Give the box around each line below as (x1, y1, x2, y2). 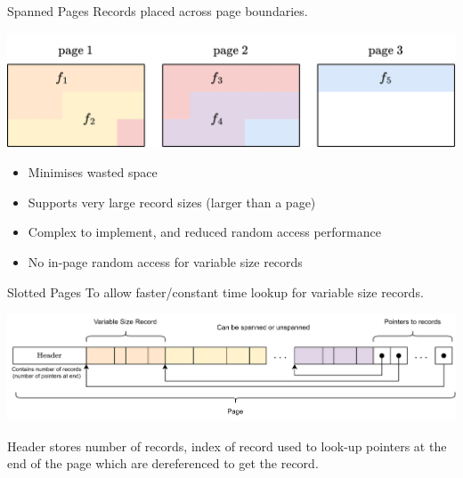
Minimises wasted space (28, 163, 158, 182)
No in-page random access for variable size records (28, 252, 303, 271)
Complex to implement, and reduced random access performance (28, 223, 381, 241)
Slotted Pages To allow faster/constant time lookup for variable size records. (7, 282, 424, 301)
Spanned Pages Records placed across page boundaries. (7, 2, 308, 20)
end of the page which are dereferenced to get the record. (7, 454, 319, 473)
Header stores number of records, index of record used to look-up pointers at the (7, 436, 447, 455)
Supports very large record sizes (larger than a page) (28, 192, 316, 211)
